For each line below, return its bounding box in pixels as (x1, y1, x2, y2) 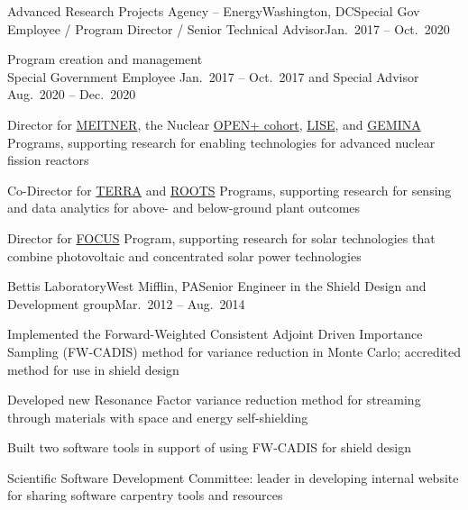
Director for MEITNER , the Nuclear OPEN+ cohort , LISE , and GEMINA (7, 114, 421, 133)
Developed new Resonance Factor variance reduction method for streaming (7, 390, 421, 409)
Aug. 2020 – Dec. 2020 (7, 85, 136, 104)
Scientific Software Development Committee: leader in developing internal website (7, 468, 459, 487)
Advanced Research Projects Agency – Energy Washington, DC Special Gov (7, 2, 420, 20)
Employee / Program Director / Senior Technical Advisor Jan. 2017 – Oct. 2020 (7, 19, 450, 38)
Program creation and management (7, 50, 203, 68)
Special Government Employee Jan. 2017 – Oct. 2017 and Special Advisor (7, 67, 419, 86)
